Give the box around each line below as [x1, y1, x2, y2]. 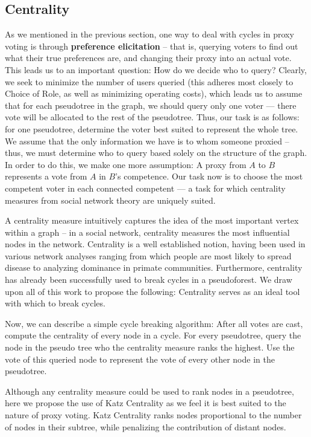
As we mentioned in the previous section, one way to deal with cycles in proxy [5, 28, 294, 40]
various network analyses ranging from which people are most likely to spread [5, 249, 292, 262]
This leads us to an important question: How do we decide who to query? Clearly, [5, 63, 307, 76]
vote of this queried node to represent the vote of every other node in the [5, 352, 275, 365]
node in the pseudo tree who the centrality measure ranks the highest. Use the [5, 341, 295, 354]
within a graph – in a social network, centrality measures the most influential [5, 225, 290, 238]
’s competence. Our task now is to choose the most [115, 170, 303, 183]
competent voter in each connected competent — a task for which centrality [5, 181, 286, 194]
